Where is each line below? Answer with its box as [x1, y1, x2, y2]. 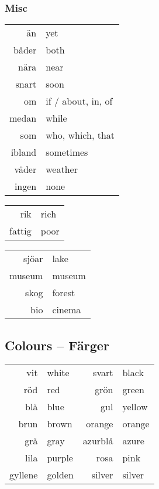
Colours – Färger [5, 336, 109, 354]
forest [52, 286, 75, 300]
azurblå [82, 434, 113, 448]
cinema [52, 303, 81, 317]
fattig [9, 224, 32, 238]
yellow [122, 400, 148, 414]
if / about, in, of [46, 94, 113, 108]
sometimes [46, 145, 88, 159]
